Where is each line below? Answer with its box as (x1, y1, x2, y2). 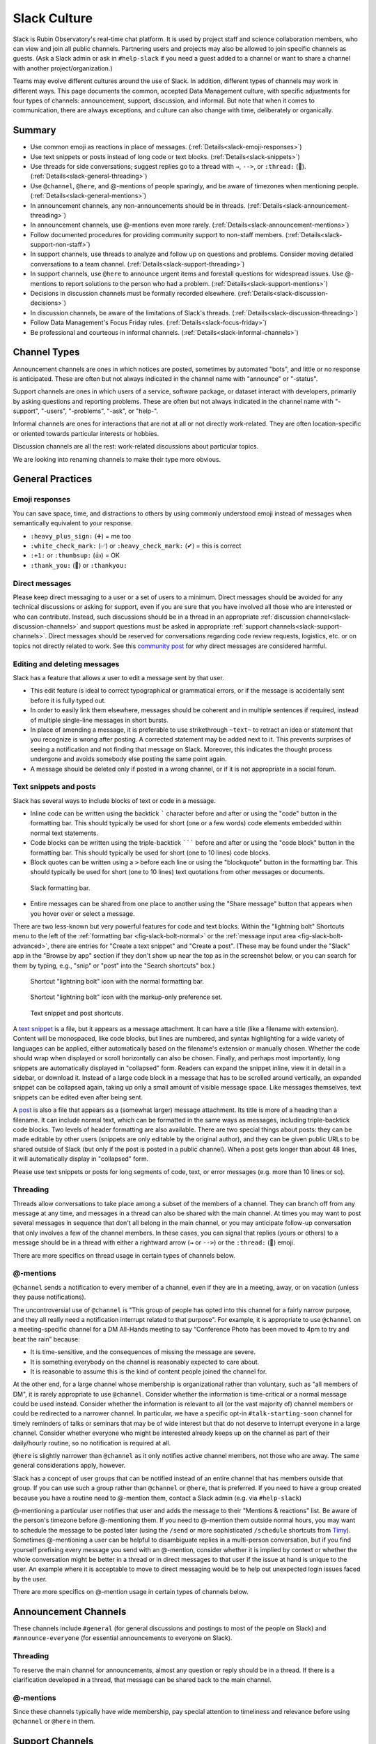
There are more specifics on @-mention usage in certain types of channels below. (13, 1588, 249, 1596)
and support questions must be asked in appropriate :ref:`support (80, 622, 268, 631)
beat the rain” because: (13, 1335, 80, 1343)
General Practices (13, 473, 93, 485)
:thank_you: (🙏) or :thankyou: (30, 561, 127, 569)
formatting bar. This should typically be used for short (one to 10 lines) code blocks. (30, 848, 271, 857)
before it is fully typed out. (30, 696, 107, 705)
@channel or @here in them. (13, 1717, 95, 1726)
